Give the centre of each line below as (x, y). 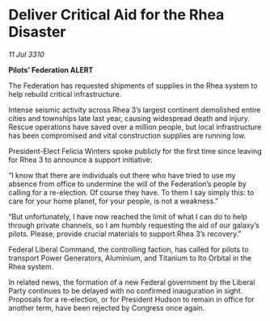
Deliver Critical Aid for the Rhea (116, 15)
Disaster (37, 32)
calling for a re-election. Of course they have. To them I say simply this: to (131, 192)
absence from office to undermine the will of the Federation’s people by (127, 184)
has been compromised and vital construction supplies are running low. (127, 135)
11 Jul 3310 (26, 54)
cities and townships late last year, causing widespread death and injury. (129, 118)
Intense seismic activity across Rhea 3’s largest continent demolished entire (135, 110)
